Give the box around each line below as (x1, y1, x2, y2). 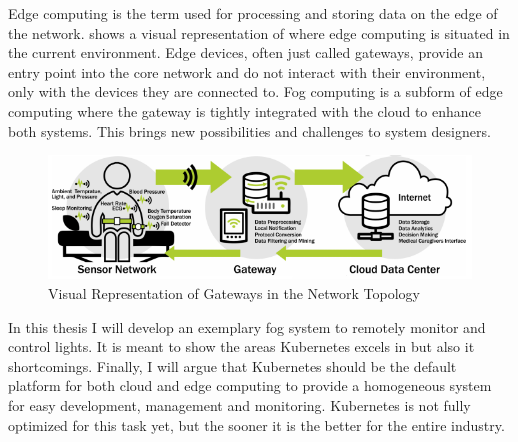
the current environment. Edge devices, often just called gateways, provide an (8, 42, 484, 63)
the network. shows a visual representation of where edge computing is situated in (8, 22, 510, 43)
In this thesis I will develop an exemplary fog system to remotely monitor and (8, 316, 486, 337)
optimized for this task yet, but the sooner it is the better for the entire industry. (8, 414, 505, 435)
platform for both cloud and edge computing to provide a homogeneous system (8, 375, 492, 396)
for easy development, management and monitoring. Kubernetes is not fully (8, 395, 471, 416)
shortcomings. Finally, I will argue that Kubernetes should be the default (8, 355, 457, 376)
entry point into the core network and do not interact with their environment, (8, 61, 486, 82)
